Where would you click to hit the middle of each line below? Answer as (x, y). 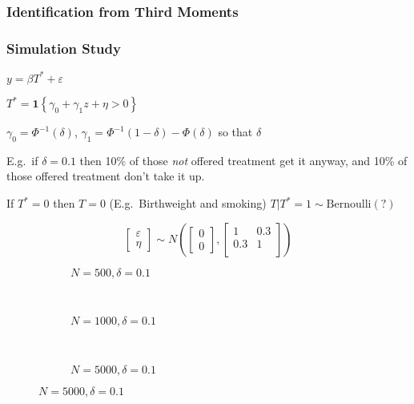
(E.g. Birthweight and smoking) (188, 203)
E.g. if (22, 160)
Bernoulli (349, 205)
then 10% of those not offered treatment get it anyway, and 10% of (243, 160)
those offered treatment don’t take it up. (106, 176)
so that (235, 132)
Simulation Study (64, 48)
